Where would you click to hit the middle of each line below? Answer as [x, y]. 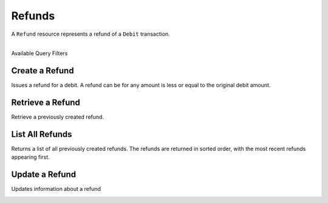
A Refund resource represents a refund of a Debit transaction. [91, 34]
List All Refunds [42, 134]
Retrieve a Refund [46, 103]
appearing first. [30, 157]
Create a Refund [43, 71]
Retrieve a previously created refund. [58, 117]
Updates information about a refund [56, 189]
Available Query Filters [39, 53]
